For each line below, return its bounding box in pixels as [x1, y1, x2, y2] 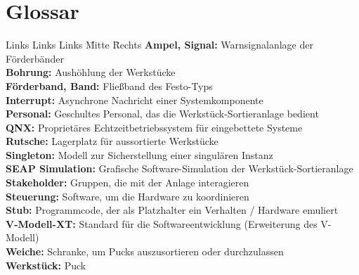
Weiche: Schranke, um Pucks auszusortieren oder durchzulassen [6, 244, 284, 259]
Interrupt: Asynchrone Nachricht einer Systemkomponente [6, 92, 263, 107]
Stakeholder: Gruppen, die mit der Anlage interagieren [6, 175, 249, 190]
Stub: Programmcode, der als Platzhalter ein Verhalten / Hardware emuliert [6, 203, 339, 217]
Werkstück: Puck [6, 257, 86, 272]
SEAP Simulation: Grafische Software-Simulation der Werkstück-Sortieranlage [6, 161, 353, 176]
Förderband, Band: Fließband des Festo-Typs [6, 78, 213, 93]
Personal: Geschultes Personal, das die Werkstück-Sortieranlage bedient [6, 106, 319, 121]
